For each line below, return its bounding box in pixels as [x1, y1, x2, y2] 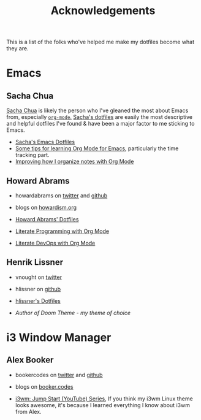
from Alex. [15, 408, 42, 415]
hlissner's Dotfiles [15, 297, 61, 304]
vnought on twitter [15, 273, 63, 281]
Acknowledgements [50, 4, 156, 18]
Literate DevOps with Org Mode [15, 240, 96, 246]
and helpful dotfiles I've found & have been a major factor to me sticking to [6, 120, 195, 128]
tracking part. [15, 151, 50, 159]
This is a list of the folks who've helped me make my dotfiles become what [6, 38, 195, 46]
